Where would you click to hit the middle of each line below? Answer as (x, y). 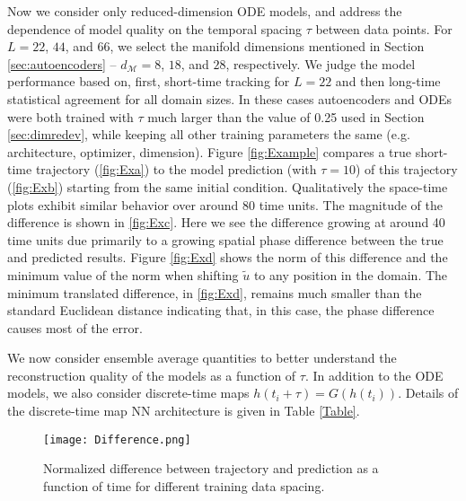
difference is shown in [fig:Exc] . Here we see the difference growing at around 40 (226, 222)
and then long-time (388, 81)
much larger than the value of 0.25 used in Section (286, 116)
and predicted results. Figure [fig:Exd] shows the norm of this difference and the (228, 257)
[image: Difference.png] (117, 439)
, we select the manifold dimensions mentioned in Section (267, 46)
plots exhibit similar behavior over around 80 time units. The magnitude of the (225, 204)
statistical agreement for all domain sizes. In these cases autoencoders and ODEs (230, 98)
